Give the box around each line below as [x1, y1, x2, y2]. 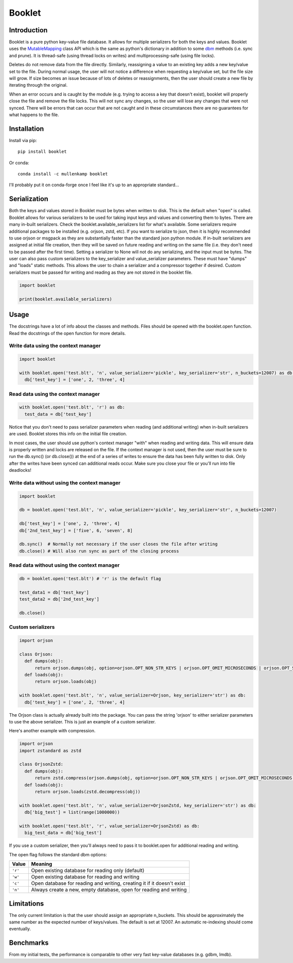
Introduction [9, 26, 48, 34]
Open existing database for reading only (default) [31, 867, 145, 874]
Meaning [31, 861, 52, 867]
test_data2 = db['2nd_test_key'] [19, 597, 100, 602]
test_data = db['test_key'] [24, 411, 92, 417]
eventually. [9, 926, 31, 932]
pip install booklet [18, 149, 67, 154]
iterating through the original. [9, 82, 68, 88]
